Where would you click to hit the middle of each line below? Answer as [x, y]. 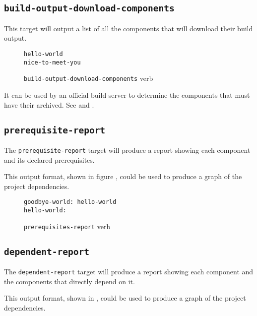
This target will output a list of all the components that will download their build [128, 28]
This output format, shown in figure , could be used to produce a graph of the [123, 176]
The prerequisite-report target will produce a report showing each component [127, 150]
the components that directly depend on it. [69, 281]
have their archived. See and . [49, 104]
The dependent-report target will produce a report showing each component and [129, 272]
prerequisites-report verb [67, 226]
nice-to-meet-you [52, 62]
